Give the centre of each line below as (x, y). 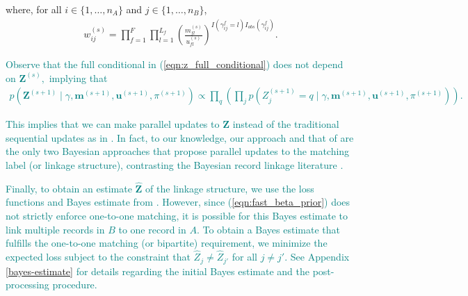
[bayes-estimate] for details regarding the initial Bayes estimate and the (158, 271)
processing (27, 285)
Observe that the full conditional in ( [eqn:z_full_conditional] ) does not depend (175, 64)
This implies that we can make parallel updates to (113, 124)
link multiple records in (55, 229)
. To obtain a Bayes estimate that (268, 229)
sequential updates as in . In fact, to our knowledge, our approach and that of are (180, 137)
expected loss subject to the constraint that (98, 257)
